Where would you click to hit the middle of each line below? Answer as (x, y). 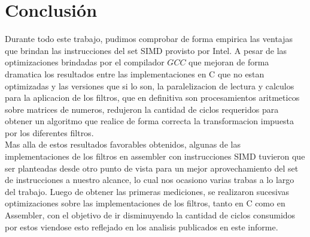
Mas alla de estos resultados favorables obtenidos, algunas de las (123, 144)
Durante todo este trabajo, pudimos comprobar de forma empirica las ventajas (149, 39)
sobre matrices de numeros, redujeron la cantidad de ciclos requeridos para (142, 109)
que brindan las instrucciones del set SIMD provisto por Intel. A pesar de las (146, 50)
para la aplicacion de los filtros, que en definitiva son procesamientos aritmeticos (152, 97)
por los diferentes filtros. (49, 132)
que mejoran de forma (229, 62)
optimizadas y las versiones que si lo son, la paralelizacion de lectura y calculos (150, 85)
